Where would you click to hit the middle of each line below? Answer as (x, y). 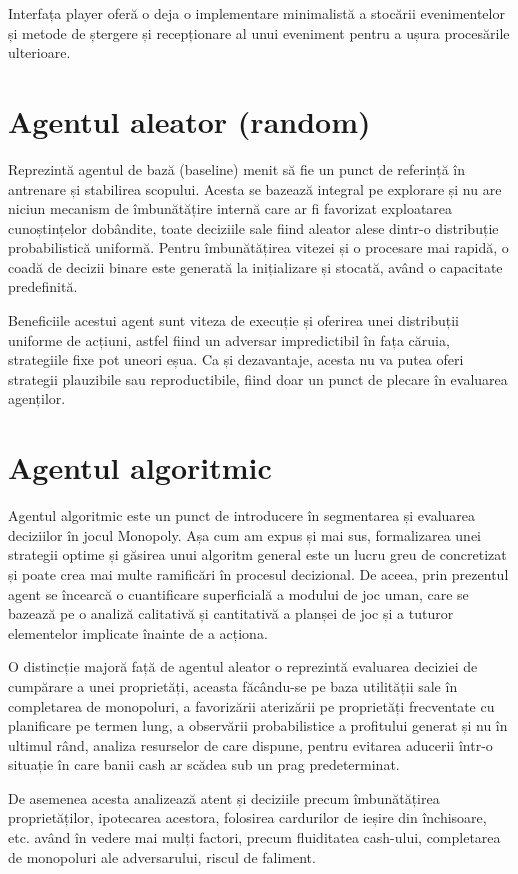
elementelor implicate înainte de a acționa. (138, 632)
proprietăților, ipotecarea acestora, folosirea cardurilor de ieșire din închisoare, (247, 817)
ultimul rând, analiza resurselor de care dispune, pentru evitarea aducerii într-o (250, 744)
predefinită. (43, 286)
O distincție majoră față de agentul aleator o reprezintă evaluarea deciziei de (243, 666)
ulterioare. (39, 52)
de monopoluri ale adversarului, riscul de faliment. (162, 856)
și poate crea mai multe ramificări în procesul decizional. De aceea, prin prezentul (258, 573)
